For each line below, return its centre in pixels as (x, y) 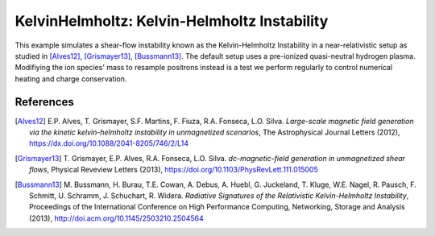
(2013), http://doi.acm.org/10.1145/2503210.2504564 (117, 218)
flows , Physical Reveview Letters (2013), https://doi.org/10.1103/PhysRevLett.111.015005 (174, 170)
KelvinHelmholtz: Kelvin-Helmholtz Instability (172, 21)
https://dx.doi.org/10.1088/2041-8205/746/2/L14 (109, 143)
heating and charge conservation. (71, 79)
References (44, 102)
